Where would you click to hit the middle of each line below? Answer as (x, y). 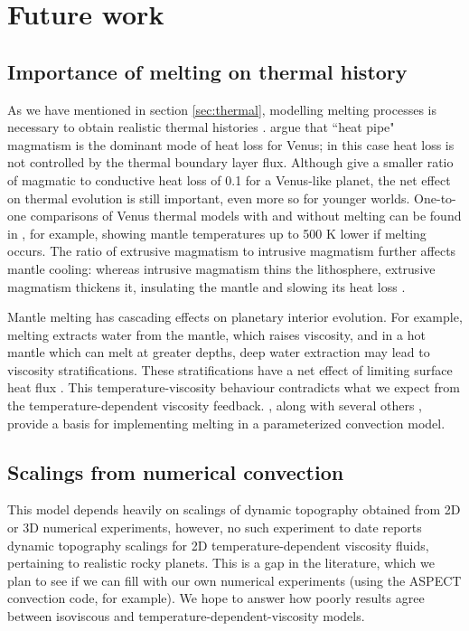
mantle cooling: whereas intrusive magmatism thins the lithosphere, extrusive (221, 268)
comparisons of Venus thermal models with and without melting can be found (246, 216)
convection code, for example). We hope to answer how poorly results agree (216, 598)
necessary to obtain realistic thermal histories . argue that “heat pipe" (201, 127)
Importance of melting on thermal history (207, 71)
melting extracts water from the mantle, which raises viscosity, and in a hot (216, 334)
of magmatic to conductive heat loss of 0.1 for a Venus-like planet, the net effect (229, 179)
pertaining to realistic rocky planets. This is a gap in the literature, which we (221, 563)
